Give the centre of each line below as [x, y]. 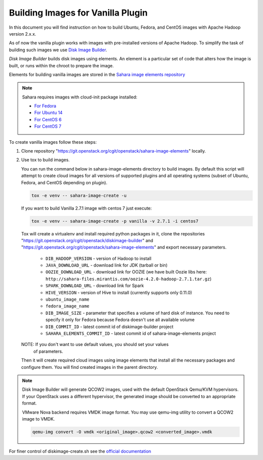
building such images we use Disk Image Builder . [58, 50]
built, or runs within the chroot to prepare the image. [61, 65]
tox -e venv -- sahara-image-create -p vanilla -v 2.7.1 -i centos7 [115, 221]
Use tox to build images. [46, 160]
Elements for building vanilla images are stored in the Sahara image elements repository [97, 74]
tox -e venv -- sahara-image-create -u [79, 195]
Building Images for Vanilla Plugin [78, 13]
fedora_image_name [67, 306]
